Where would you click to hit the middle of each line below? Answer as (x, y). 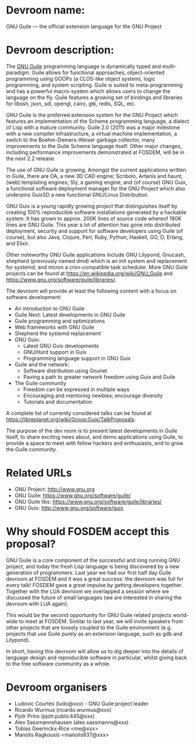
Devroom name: (46, 10)
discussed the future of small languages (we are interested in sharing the (94, 597)
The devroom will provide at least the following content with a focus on (91, 291)
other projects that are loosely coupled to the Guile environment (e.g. (89, 628)
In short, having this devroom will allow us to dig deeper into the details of (95, 651)
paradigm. (18, 72)
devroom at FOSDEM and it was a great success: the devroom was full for (95, 579)
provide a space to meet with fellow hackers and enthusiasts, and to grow (95, 443)
